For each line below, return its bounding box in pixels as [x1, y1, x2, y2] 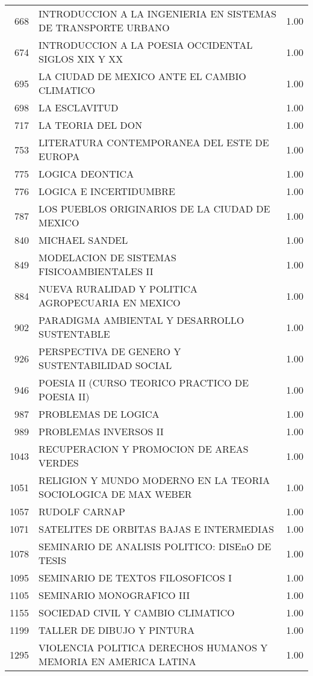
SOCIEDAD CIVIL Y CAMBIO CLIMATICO [39, 606, 235, 619]
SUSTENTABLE [39, 327, 110, 341]
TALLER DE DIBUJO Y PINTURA [39, 623, 195, 637]
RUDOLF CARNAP [39, 504, 126, 518]
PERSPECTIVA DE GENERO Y [39, 344, 181, 358]
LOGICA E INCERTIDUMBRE [39, 184, 175, 198]
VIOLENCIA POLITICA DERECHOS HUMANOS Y [39, 640, 268, 654]
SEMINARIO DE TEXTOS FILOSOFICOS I [39, 571, 232, 585]
